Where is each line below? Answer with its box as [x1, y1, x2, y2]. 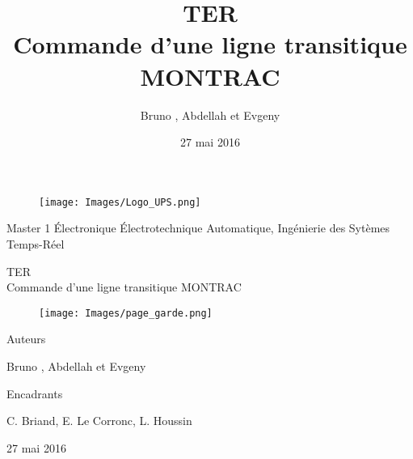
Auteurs [6, 330, 46, 347]
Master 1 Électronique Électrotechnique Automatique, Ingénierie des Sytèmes [6, 219, 390, 236]
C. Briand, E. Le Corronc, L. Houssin [6, 412, 192, 429]
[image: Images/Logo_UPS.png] [39, 196, 201, 208]
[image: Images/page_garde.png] [39, 307, 213, 319]
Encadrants [6, 385, 63, 402]
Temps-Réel [6, 235, 65, 252]
